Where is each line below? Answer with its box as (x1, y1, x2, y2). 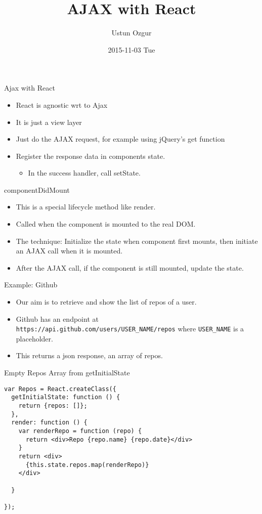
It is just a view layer (16, 116, 82, 127)
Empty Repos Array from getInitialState (4, 367, 130, 378)
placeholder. (16, 333, 53, 344)
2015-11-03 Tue (108, 44, 155, 55)
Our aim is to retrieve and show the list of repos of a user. (16, 296, 197, 307)
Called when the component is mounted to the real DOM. (16, 219, 196, 229)
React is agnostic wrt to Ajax (16, 99, 108, 110)
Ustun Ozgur (111, 27, 152, 38)
